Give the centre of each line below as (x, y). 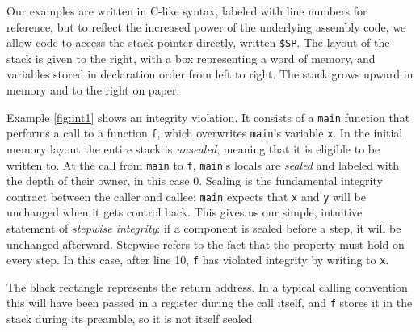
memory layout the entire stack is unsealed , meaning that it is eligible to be (193, 148)
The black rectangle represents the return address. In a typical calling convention (207, 286)
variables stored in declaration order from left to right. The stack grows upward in (210, 74)
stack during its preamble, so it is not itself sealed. (131, 319)
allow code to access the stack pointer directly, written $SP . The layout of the (198, 42)
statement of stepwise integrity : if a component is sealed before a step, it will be (204, 228)
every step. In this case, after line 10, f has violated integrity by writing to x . (198, 260)
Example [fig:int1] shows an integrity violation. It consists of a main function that (208, 117)
